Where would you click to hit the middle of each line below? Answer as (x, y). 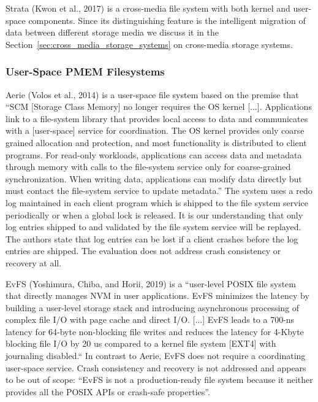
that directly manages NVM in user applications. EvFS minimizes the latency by (157, 296)
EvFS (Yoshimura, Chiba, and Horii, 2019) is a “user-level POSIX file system (151, 283)
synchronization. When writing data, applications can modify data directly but (154, 178)
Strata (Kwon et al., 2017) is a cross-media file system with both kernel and (148, 8)
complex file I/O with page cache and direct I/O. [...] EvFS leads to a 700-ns (150, 319)
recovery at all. (34, 262)
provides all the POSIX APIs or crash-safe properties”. (108, 391)
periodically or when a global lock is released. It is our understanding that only (154, 215)
